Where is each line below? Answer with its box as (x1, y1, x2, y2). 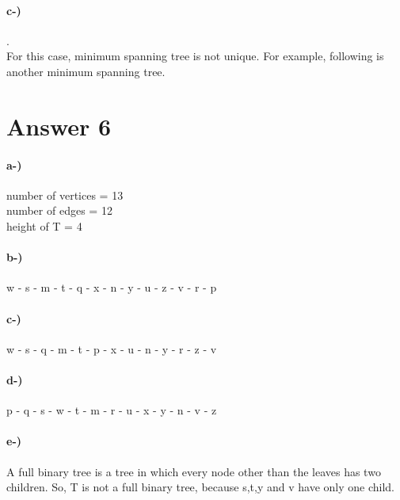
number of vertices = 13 (6, 186, 124, 203)
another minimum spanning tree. (6, 63, 166, 79)
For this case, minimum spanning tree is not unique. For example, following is (6, 48, 384, 64)
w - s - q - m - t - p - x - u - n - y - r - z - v (6, 340, 217, 357)
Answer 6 (6, 109, 112, 142)
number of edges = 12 (6, 202, 112, 219)
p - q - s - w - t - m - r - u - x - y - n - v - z (6, 402, 217, 418)
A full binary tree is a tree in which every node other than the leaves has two (6, 463, 381, 479)
